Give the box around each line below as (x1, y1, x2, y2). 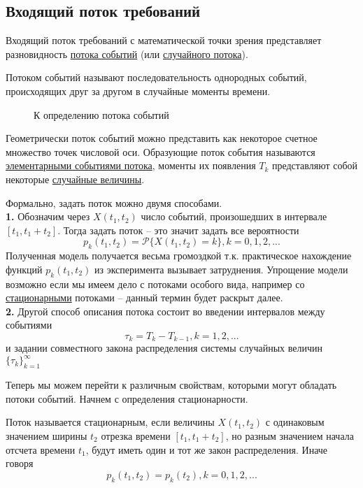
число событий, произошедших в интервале (141, 209, 327, 224)
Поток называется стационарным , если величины (6, 415, 215, 429)
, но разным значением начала (225, 429, 354, 443)
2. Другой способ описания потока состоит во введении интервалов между (6, 303, 325, 318)
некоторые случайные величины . (6, 171, 145, 186)
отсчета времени (6, 442, 76, 457)
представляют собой (271, 158, 358, 173)
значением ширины (6, 429, 87, 443)
